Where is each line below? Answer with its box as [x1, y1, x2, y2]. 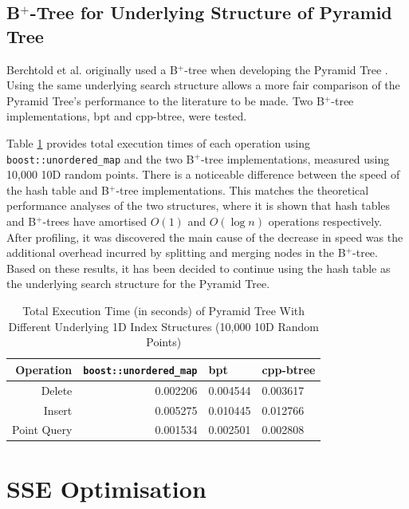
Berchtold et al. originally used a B [6, 61, 178, 77]
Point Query [12, 421, 73, 438]
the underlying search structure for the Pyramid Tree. [6, 275, 270, 292]
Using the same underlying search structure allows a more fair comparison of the [6, 77, 400, 93]
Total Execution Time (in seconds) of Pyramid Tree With [22, 302, 305, 318]
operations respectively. [268, 213, 383, 229]
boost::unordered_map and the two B [6, 150, 195, 167]
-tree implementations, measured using [200, 150, 390, 167]
